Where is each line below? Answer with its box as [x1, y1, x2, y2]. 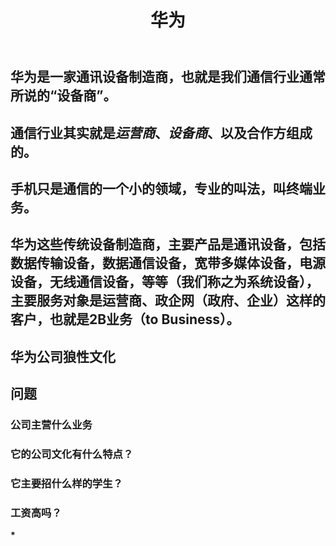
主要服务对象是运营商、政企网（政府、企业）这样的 [10, 292, 326, 310]
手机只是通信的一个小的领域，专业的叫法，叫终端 [10, 180, 313, 197]
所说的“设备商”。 [10, 87, 117, 105]
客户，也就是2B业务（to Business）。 [10, 311, 240, 328]
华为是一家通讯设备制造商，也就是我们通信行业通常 [10, 69, 326, 86]
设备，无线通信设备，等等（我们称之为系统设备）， [10, 274, 320, 291]
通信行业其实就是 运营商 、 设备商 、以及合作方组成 [10, 124, 313, 141]
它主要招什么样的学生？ [10, 476, 123, 490]
